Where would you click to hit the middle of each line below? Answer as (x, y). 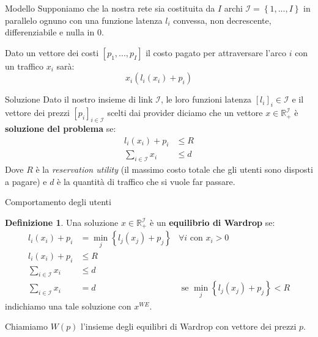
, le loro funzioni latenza (206, 99)
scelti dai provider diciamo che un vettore (185, 113)
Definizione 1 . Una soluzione (62, 222)
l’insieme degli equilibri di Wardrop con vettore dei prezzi (189, 326)
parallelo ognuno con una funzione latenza (84, 20)
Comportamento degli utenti (58, 202)
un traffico (24, 66)
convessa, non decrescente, (222, 20)
